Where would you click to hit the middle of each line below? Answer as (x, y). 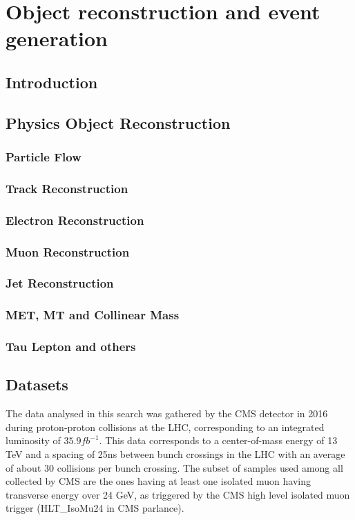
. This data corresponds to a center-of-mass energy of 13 (218, 440)
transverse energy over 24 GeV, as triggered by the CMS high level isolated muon (178, 494)
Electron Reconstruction (75, 220)
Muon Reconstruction (68, 251)
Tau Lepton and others (71, 347)
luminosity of (33, 440)
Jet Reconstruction (60, 283)
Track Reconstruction (67, 188)
